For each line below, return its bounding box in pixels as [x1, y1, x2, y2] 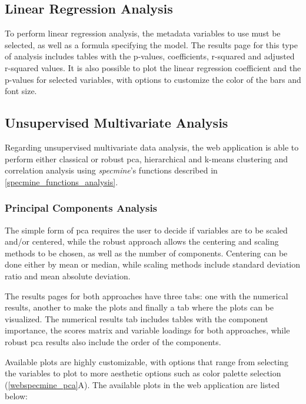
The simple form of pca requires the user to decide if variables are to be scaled [5, 223, 288, 236]
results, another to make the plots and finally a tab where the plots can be [5, 301, 274, 313]
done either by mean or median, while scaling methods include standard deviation [5, 258, 301, 271]
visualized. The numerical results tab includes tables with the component [5, 312, 268, 325]
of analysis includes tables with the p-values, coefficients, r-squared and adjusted [5, 50, 295, 62]
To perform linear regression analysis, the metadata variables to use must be [5, 27, 281, 39]
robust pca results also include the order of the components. [5, 335, 221, 348]
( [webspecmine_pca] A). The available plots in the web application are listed [5, 378, 280, 390]
